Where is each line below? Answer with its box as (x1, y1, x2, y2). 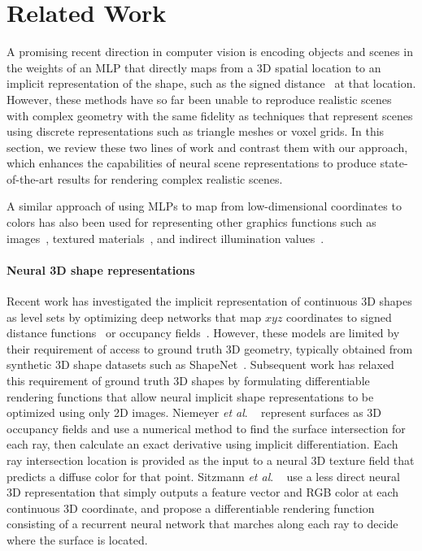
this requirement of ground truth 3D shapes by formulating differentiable (7, 372, 370, 389)
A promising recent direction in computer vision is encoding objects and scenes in (7, 43, 413, 60)
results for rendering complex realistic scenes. (57, 170, 283, 187)
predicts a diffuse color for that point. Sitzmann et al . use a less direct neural (7, 467, 400, 484)
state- (380, 154, 408, 171)
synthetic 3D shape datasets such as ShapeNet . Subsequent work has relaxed (7, 356, 394, 373)
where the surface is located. (7, 531, 148, 548)
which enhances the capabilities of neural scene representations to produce (7, 154, 376, 171)
